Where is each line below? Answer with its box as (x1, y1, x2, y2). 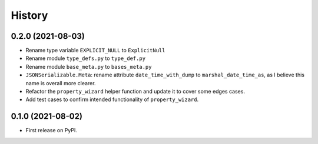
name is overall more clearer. (25, 79, 96, 86)
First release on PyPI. (25, 127, 78, 134)
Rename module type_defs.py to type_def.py (25, 55, 146, 62)
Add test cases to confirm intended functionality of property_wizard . (25, 96, 199, 103)
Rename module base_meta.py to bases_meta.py (25, 63, 152, 70)
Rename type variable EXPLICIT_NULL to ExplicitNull (25, 47, 165, 54)
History (11, 9, 48, 22)
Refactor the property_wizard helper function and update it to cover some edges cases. (25, 88, 246, 95)
